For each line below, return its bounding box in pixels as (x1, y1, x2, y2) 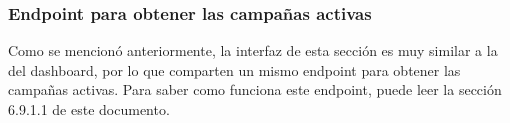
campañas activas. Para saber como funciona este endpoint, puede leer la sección (8, 79, 502, 100)
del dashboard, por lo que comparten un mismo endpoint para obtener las (8, 59, 461, 80)
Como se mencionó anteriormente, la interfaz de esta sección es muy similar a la (8, 40, 498, 61)
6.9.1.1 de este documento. (8, 99, 170, 119)
